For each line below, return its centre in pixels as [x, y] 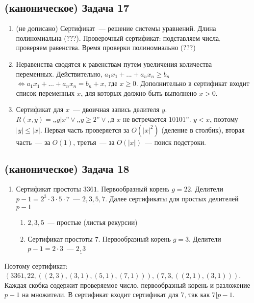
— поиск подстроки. [176, 142]
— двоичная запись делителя [116, 109]
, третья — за [94, 142]
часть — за [33, 142]
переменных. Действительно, [59, 73]
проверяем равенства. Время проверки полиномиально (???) [106, 47]
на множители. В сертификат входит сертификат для [100, 294]
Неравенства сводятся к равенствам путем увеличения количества [114, 64]
